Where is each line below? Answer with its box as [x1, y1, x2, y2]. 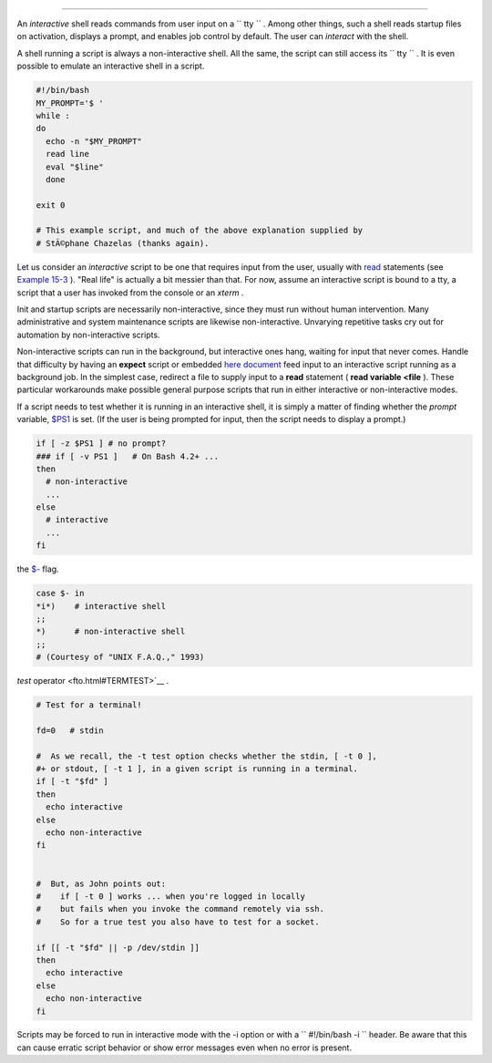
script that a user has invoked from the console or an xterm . [16, 287, 244, 298]
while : [36, 110, 70, 120]
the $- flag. [16, 563, 59, 574]
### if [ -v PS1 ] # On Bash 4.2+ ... [36, 451, 219, 461]
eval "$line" [46, 161, 104, 172]
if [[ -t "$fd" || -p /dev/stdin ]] [36, 942, 200, 953]
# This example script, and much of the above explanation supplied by [36, 225, 364, 236]
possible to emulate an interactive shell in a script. [16, 60, 205, 72]
